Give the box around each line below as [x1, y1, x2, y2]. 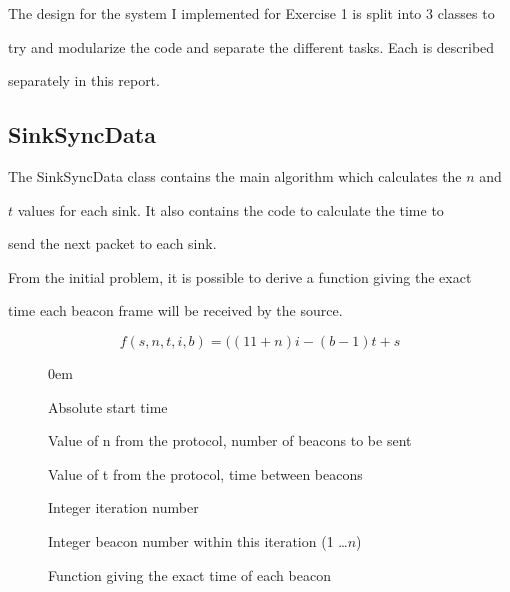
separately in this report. [8, 70, 160, 91]
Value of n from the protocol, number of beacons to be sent [48, 430, 412, 451]
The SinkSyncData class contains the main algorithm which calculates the [8, 165, 462, 186]
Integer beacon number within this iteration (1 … [48, 530, 348, 551]
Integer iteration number [48, 497, 199, 518]
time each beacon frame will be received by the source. [8, 300, 343, 321]
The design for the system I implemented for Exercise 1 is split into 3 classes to [8, 3, 495, 23]
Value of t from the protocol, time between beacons [48, 463, 363, 484]
